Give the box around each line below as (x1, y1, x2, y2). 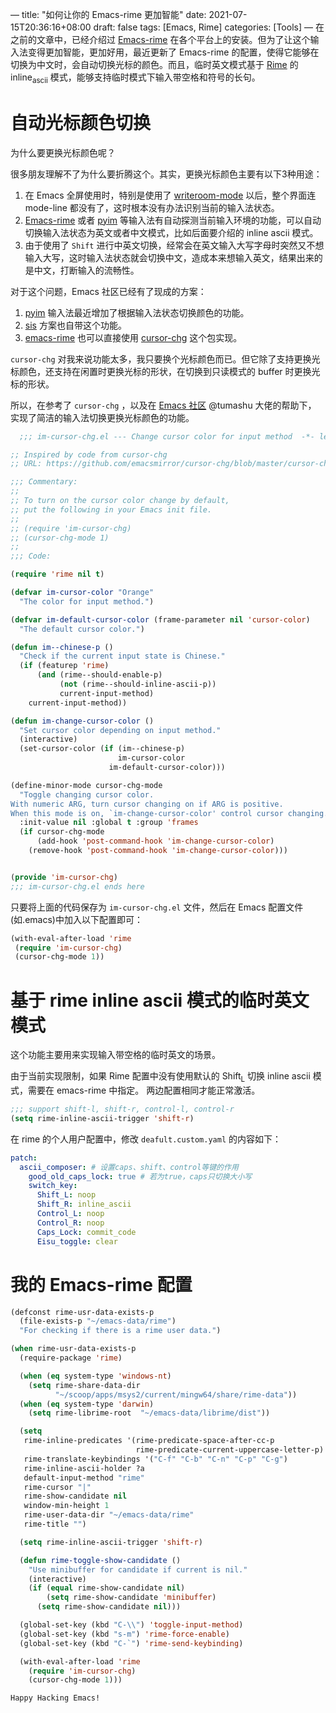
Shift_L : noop (36, 1190, 97, 1200)
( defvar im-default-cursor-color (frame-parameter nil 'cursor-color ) (10, 614, 311, 625)
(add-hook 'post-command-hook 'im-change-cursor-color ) (36, 836, 275, 847)
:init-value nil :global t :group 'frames (19, 818, 199, 828)
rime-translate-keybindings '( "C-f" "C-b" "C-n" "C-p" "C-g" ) (23, 1454, 288, 1464)
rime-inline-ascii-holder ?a (23, 1463, 145, 1473)
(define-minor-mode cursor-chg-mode (10, 780, 163, 790)
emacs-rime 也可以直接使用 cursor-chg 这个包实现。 (24, 331, 243, 343)
